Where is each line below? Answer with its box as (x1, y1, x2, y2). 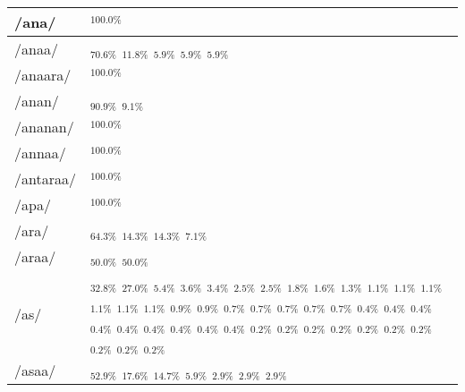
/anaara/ (14, 64, 72, 85)
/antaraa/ (14, 168, 76, 189)
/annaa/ (14, 142, 66, 163)
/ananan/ (14, 116, 74, 137)
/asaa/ (14, 360, 56, 380)
